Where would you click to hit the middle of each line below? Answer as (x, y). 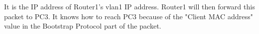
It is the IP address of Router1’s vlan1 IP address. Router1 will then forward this (129, 6)
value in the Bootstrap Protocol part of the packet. (83, 26)
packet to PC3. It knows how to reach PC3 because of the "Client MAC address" (128, 16)
